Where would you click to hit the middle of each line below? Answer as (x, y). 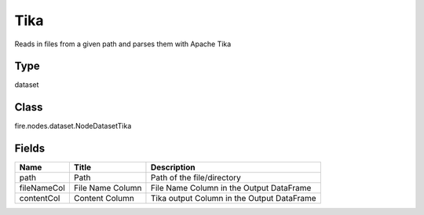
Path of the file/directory (196, 178)
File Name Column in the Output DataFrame (231, 188)
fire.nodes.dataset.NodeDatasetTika (73, 126)
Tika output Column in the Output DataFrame (233, 199)
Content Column (104, 199)
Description (173, 167)
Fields (30, 149)
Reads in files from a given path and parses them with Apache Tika (123, 44)
